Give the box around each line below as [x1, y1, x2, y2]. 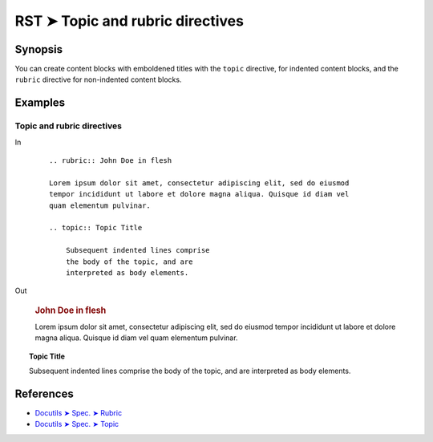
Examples [14, 96, 66, 110]
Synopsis [14, 43, 63, 56]
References [14, 387, 74, 400]
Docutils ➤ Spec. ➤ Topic [34, 420, 119, 429]
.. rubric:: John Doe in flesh [49, 156, 172, 164]
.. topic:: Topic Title [49, 223, 143, 233]
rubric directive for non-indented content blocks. [14, 75, 182, 84]
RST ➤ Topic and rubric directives [14, 12, 245, 30]
